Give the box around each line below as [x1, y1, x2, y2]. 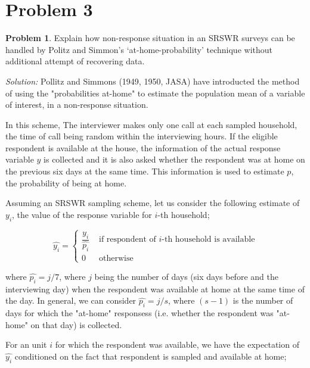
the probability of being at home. [5, 176, 127, 189]
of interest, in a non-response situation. [5, 98, 148, 111]
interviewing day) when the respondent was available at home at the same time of [5, 282, 305, 295]
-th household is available [162, 235, 255, 244]
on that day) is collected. [30, 318, 122, 330]
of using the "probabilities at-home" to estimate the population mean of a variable [5, 86, 305, 99]
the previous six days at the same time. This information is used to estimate [5, 165, 284, 177]
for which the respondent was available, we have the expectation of [55, 338, 299, 351]
